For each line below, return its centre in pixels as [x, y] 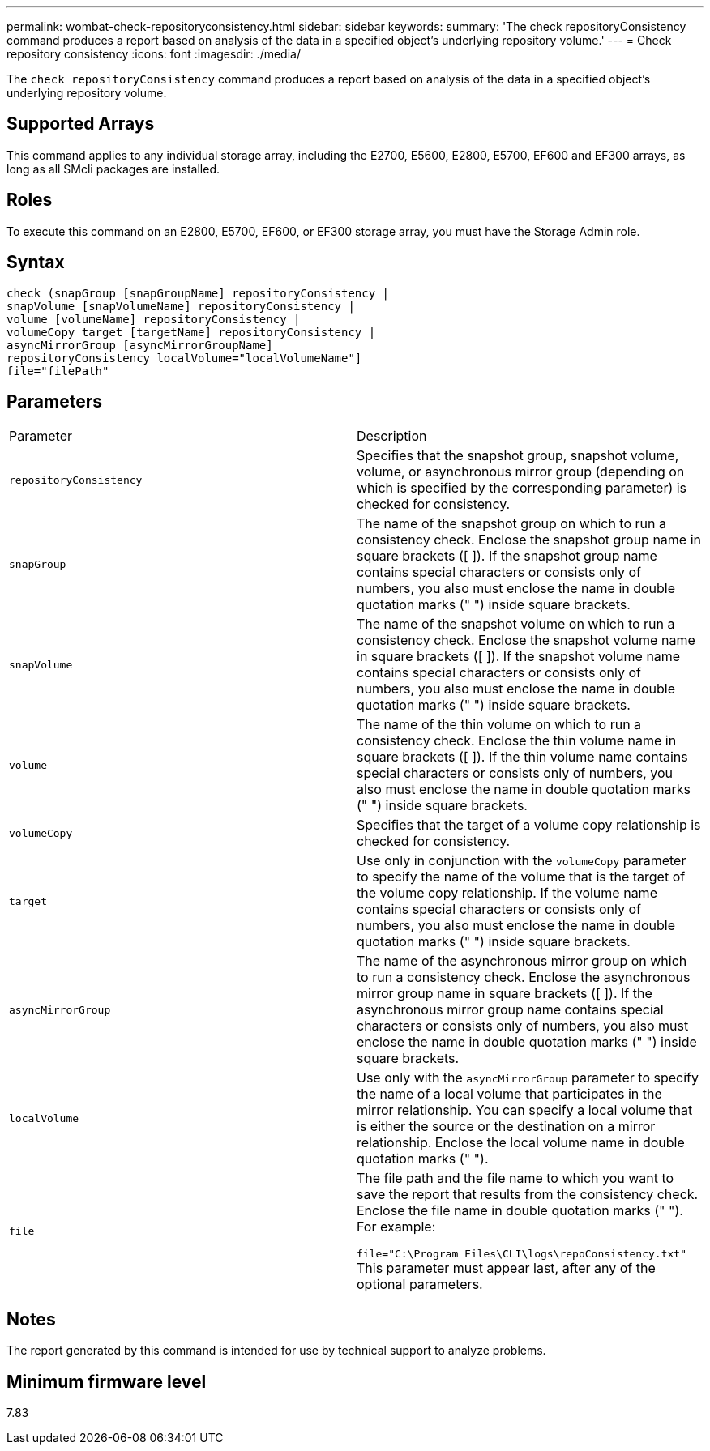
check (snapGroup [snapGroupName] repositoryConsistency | [198, 293]
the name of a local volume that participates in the [509, 1094]
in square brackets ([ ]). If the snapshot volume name [519, 657]
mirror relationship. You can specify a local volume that [525, 1110]
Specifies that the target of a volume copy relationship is [529, 825]
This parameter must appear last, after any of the [506, 1268]
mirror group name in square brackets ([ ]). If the [505, 994]
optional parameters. [420, 1285]
